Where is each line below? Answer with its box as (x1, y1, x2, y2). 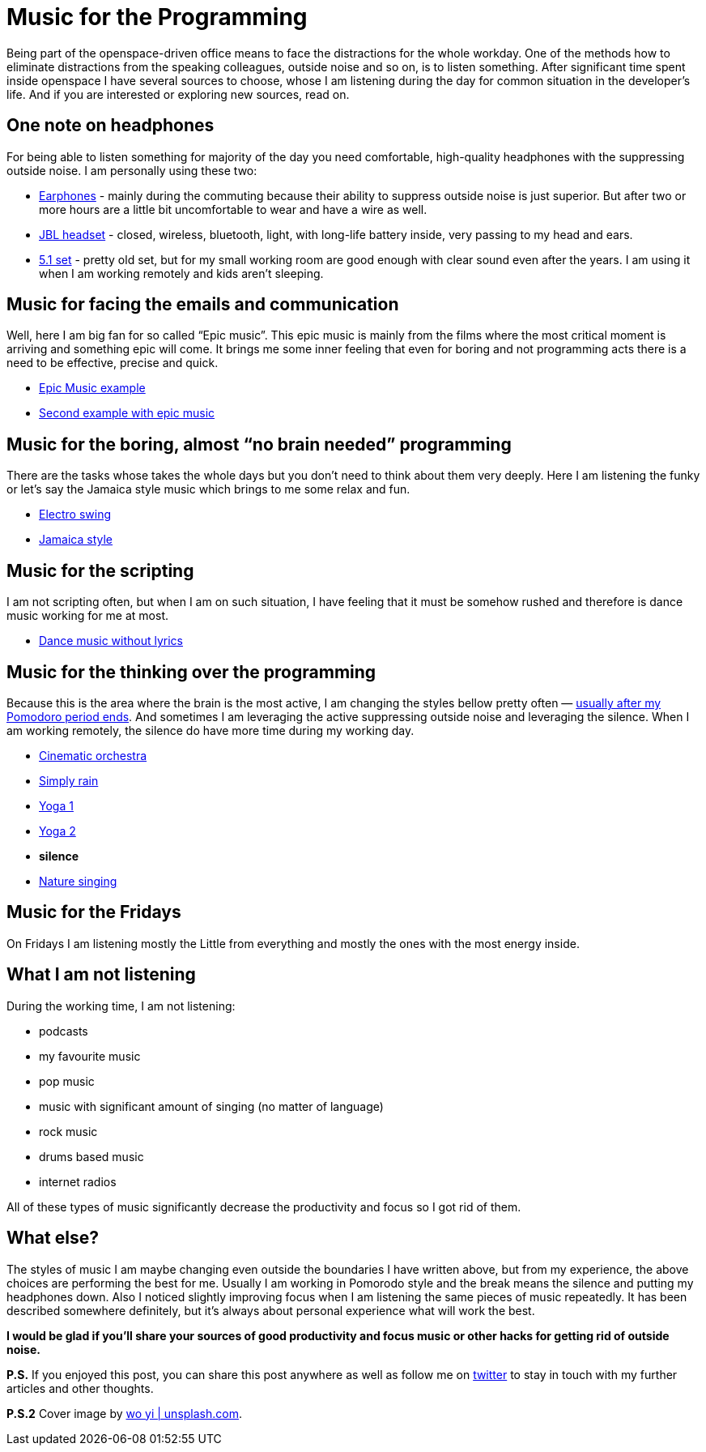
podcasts (39, 1023, 88, 1038)
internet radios (39, 1174, 117, 1189)
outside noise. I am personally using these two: (6, 163, 257, 177)
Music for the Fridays (6, 902, 181, 923)
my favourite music (39, 1048, 141, 1063)
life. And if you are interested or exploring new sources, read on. (6, 87, 350, 101)
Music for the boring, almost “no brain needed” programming (6, 433, 512, 455)
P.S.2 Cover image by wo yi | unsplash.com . (6, 1406, 242, 1420)
